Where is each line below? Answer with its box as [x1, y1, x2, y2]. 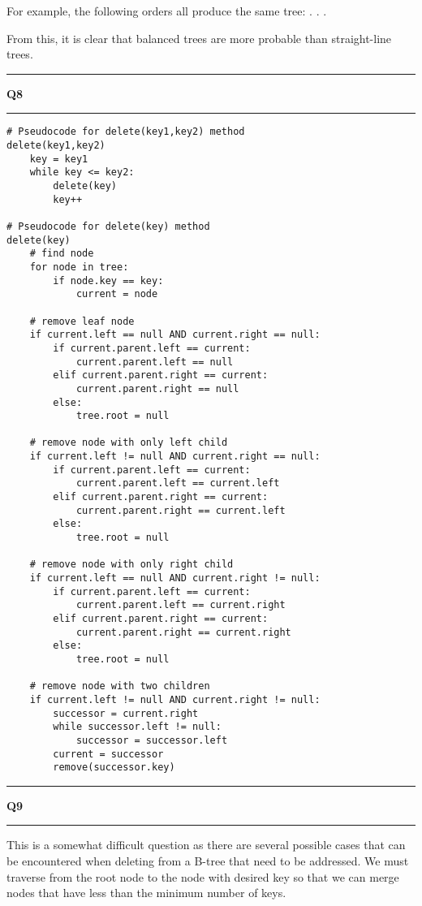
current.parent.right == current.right [75, 626, 291, 638]
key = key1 [29, 153, 88, 165]
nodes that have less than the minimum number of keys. [6, 884, 286, 901]
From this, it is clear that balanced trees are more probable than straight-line [6, 29, 392, 46]
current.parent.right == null [75, 382, 239, 395]
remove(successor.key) [53, 761, 175, 774]
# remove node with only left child [29, 437, 228, 449]
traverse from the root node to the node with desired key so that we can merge [6, 868, 399, 885]
